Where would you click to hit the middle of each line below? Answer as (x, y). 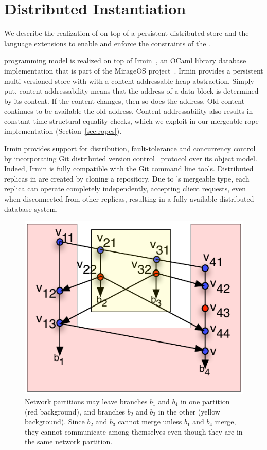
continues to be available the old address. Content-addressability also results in (129, 111)
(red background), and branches (75, 411)
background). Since (55, 421)
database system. (31, 209)
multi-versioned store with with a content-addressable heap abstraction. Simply (129, 80)
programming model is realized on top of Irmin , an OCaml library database (125, 60)
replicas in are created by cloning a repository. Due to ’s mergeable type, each (127, 178)
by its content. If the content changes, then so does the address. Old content (124, 101)
